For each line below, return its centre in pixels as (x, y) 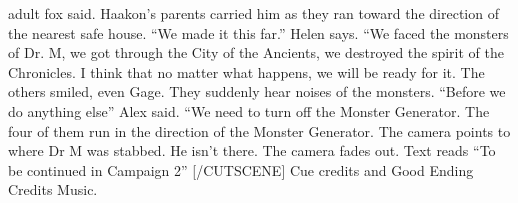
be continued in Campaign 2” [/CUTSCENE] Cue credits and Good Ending (241, 169)
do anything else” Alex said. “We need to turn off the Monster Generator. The (249, 110)
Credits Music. (53, 189)
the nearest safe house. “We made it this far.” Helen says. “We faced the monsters (258, 32)
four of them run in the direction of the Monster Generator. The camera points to (259, 130)
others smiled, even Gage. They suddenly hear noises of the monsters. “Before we (257, 91)
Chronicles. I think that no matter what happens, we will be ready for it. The (246, 71)
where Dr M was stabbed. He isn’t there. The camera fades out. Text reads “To (252, 150)
